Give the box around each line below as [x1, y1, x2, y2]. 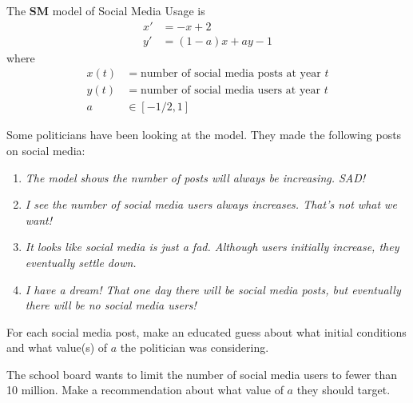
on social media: [6, 142, 85, 158]
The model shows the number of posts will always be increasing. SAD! [25, 169, 366, 186]
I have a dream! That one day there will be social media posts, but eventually [25, 281, 401, 297]
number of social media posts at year [140, 68, 321, 80]
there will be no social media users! [25, 297, 197, 313]
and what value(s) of [6, 339, 108, 356]
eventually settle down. [25, 253, 137, 270]
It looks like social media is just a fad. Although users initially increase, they [25, 238, 399, 255]
